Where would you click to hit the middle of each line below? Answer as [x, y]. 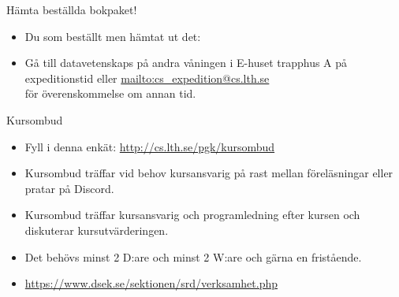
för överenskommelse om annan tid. [110, 93]
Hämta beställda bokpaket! [72, 9]
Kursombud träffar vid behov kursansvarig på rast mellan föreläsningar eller [209, 173]
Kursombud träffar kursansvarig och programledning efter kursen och [192, 215]
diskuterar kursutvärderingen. [97, 230]
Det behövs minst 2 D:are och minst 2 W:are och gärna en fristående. [193, 256]
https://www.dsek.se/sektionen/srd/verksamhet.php [151, 283]
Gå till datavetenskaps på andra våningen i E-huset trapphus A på [186, 63]
